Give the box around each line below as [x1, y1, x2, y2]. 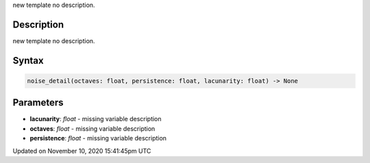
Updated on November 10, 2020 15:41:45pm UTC [12, 147, 151, 155]
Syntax [12, 55, 44, 66]
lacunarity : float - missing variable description [29, 115, 162, 123]
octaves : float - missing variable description [29, 124, 156, 133]
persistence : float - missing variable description [29, 134, 167, 142]
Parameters [12, 97, 64, 109]
